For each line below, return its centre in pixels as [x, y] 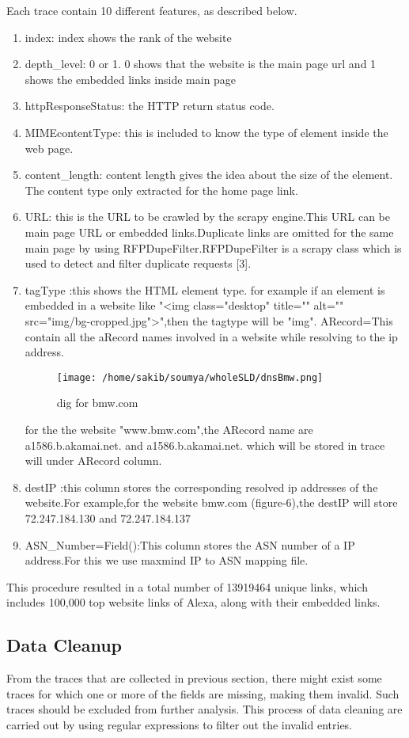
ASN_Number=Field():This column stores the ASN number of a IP [190, 544]
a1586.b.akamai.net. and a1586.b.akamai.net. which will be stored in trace [205, 445]
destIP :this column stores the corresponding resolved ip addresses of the [201, 487]
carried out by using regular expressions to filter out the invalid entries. [180, 724]
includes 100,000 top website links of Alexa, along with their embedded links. [193, 602]
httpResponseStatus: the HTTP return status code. [150, 106]
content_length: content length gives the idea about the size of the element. [209, 175]
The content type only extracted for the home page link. [161, 190]
